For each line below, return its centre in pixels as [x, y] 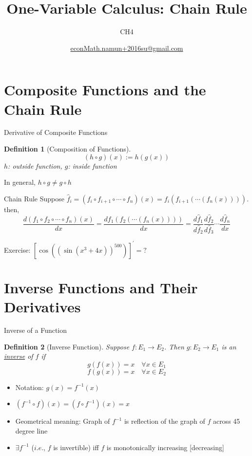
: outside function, [35, 165]
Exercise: [17, 250]
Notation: [29, 387]
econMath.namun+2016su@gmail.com [127, 48]
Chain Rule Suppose [34, 198]
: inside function [92, 165]
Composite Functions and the [105, 90]
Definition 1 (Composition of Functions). [68, 149]
